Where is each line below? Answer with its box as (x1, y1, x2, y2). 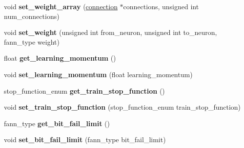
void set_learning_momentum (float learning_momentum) (4, 69, 193, 79)
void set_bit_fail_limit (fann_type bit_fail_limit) (4, 134, 166, 145)
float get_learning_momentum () (4, 53, 116, 63)
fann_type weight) (4, 36, 60, 47)
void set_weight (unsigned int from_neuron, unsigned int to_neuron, (4, 27, 217, 37)
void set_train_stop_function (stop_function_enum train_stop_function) (4, 102, 241, 112)
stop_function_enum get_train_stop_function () (4, 85, 165, 96)
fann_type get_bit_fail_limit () (4, 118, 110, 128)
